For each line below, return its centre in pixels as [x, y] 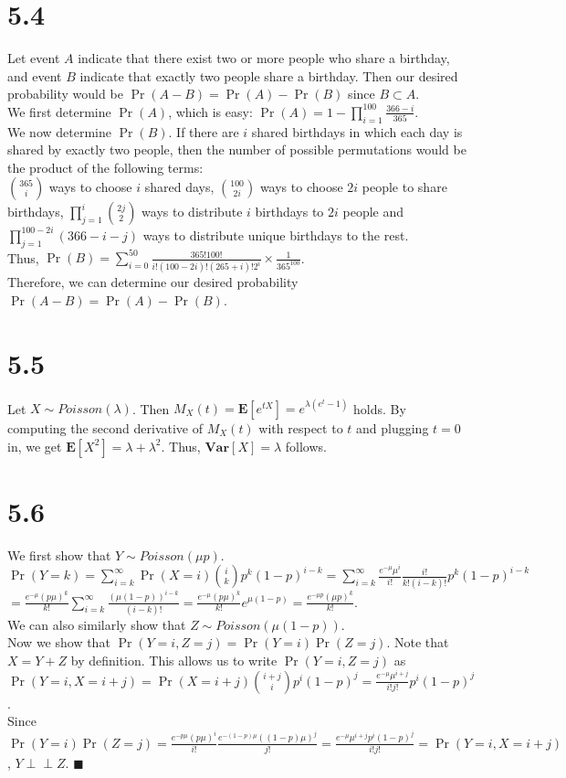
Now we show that [59, 642]
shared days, [179, 187]
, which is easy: [210, 111]
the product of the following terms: [105, 167]
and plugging [393, 428]
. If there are [204, 131]
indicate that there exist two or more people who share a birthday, [264, 58]
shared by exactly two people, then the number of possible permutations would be [237, 149]
